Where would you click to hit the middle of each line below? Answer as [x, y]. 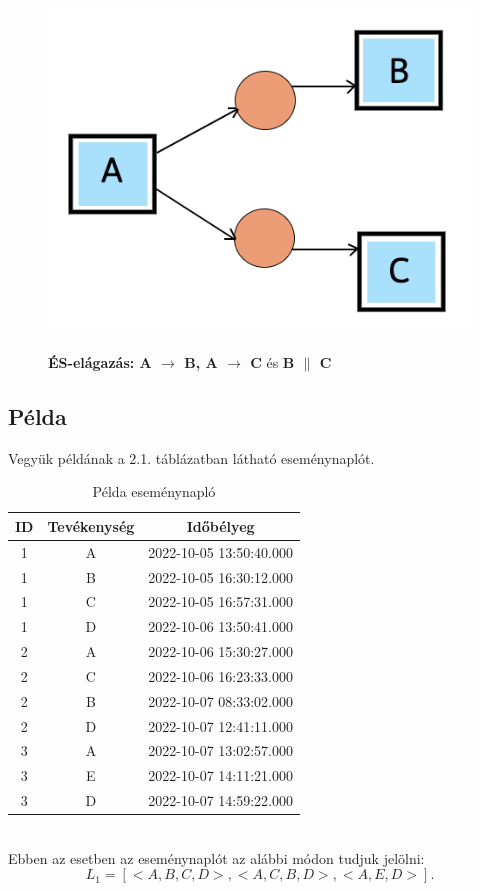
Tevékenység [91, 525]
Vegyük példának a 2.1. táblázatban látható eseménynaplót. [191, 457]
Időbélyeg [220, 525]
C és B [272, 361]
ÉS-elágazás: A [100, 361]
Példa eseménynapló [154, 491]
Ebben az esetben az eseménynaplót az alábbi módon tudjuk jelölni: [216, 857]
